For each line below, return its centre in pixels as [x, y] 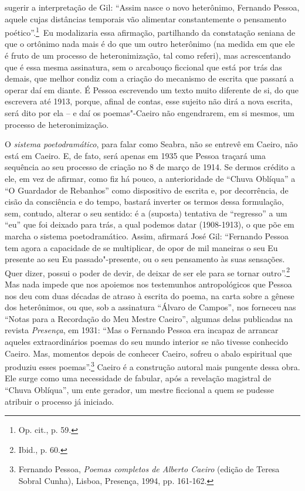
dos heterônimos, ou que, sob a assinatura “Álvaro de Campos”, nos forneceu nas [150, 307]
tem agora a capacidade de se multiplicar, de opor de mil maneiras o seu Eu [141, 247]
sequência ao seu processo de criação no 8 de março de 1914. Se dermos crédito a [150, 167]
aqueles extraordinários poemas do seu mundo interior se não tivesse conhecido [146, 341]
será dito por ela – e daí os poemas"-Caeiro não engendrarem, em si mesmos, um [150, 113]
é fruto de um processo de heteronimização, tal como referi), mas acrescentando [148, 55]
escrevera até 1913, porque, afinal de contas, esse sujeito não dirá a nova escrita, [149, 101]
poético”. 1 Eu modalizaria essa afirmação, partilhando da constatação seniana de [150, 31]
